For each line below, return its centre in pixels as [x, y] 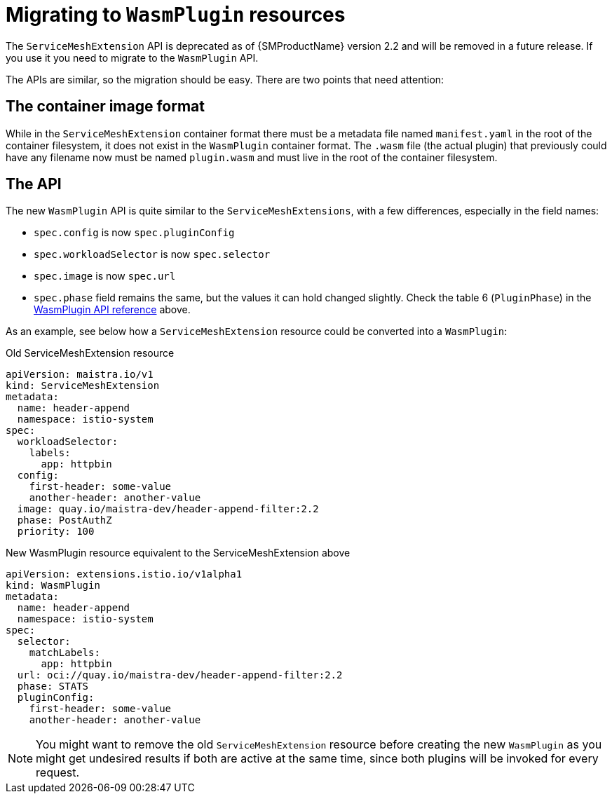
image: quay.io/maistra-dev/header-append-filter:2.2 [168, 509]
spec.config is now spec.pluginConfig [134, 233]
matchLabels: [64, 653]
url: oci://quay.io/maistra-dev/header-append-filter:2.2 [180, 675]
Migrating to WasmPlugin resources [176, 15]
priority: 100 [56, 532]
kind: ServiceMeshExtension [83, 386]
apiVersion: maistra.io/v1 [80, 375]
